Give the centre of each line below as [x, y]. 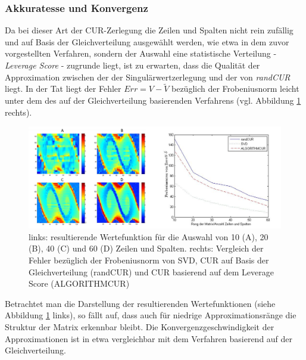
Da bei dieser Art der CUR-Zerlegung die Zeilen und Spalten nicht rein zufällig [149, 30]
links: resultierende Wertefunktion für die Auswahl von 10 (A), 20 [149, 236]
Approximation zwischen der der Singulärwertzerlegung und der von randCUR [148, 77]
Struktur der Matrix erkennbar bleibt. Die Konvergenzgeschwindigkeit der [140, 326]
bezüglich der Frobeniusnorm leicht [235, 89]
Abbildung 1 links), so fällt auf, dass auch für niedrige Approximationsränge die [151, 315]
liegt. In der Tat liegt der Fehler [63, 89]
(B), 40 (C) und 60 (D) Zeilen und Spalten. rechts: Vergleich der [146, 248]
